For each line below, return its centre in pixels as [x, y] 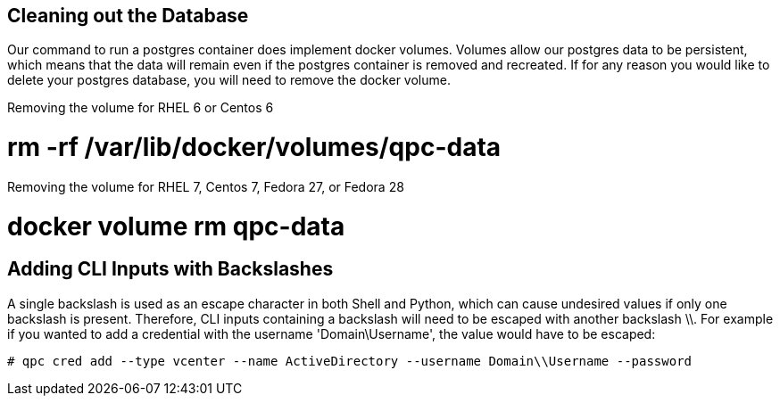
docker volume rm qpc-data [176, 226]
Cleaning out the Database [128, 16]
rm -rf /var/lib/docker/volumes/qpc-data [254, 148]
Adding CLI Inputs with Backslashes [170, 269]
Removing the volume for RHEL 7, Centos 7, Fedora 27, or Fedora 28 [206, 186]
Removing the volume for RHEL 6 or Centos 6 [141, 108]
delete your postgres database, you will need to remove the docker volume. [229, 80]
